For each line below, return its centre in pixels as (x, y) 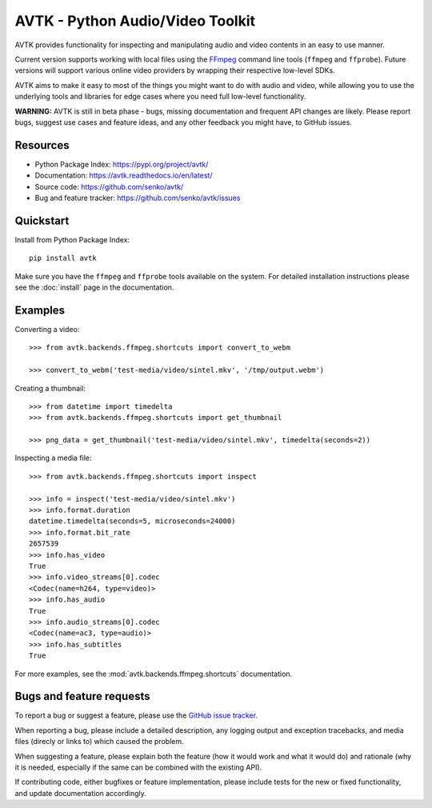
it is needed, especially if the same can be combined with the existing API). (138, 767)
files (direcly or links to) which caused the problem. (99, 742)
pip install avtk (63, 258)
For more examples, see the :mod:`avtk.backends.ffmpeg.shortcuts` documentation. (154, 674)
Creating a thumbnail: (50, 388)
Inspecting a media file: (53, 458)
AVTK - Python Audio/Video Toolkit (135, 21)
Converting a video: (47, 329)
